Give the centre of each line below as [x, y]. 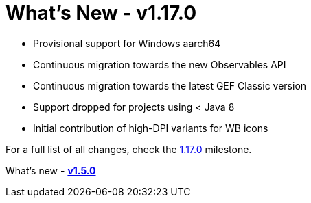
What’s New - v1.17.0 [101, 13]
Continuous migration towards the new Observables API [160, 64]
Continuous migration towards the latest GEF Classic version [170, 85]
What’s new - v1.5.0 [51, 170]
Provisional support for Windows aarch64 [127, 43]
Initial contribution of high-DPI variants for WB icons [151, 128]
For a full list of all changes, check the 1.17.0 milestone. [129, 149]
